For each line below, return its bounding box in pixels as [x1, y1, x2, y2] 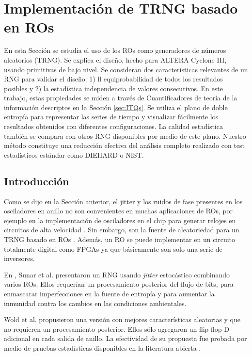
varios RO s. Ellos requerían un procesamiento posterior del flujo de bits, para [4, 279, 234, 289]
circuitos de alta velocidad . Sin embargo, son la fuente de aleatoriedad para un [4, 225, 239, 235]
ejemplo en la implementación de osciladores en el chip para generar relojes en [4, 215, 236, 225]
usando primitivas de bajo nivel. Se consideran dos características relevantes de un [4, 64, 248, 74]
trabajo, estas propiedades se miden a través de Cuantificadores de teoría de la [4, 93, 237, 103]
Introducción [4, 173, 69, 188]
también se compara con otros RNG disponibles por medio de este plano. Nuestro [4, 130, 246, 141]
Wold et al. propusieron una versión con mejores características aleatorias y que [4, 314, 241, 324]
